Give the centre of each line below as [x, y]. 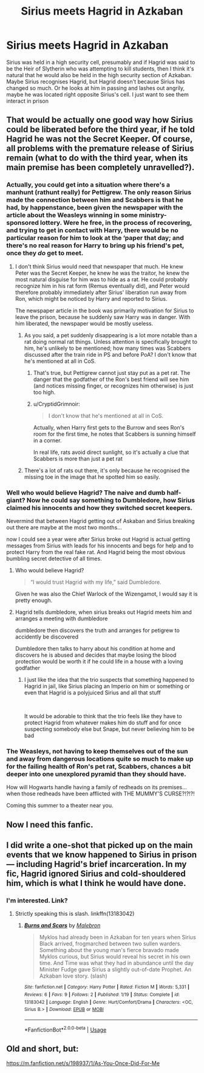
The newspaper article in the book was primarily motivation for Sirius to [104, 310]
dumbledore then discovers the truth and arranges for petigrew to [97, 630]
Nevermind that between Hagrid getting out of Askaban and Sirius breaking [101, 521]
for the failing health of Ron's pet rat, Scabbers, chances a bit [99, 766]
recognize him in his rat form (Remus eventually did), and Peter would [102, 286]
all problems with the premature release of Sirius [100, 149]
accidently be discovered [47, 637]
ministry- [153, 215]
